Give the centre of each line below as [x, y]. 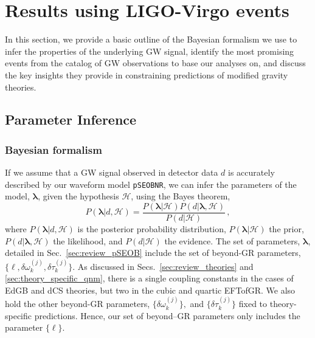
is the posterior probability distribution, [152, 229]
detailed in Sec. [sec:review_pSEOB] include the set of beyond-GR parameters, [153, 253]
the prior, [286, 229]
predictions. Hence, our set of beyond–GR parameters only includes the [167, 315]
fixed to [253, 304]
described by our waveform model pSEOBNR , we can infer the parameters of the [151, 184]
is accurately [251, 172]
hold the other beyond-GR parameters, [78, 304]
